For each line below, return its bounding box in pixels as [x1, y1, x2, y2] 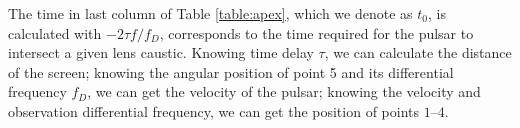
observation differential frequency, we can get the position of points [8, 100, 420, 121]
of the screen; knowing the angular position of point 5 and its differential [8, 61, 454, 82]
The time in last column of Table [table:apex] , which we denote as [8, 3, 413, 23]
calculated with [8, 22, 102, 43]
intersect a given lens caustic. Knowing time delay [8, 42, 314, 63]
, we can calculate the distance [324, 42, 512, 63]
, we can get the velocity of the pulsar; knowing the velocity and [87, 81, 481, 102]
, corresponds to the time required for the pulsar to [159, 22, 474, 43]
